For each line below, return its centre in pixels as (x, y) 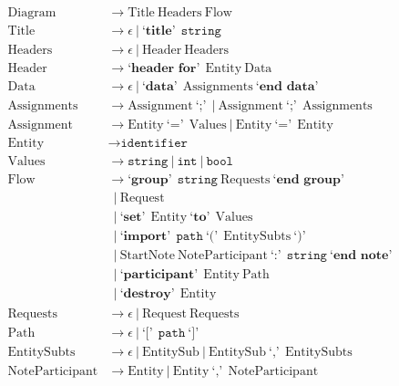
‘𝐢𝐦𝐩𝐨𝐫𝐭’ (145, 237)
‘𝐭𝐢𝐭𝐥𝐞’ (159, 31)
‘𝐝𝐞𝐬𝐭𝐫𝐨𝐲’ (147, 294)
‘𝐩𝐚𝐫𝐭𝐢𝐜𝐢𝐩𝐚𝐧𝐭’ (159, 275)
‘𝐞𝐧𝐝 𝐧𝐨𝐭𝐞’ (361, 256)
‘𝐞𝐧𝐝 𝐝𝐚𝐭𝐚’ (287, 87)
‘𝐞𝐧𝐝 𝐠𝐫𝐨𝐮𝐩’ (308, 180)
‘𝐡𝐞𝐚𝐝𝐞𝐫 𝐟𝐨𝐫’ (164, 69)
